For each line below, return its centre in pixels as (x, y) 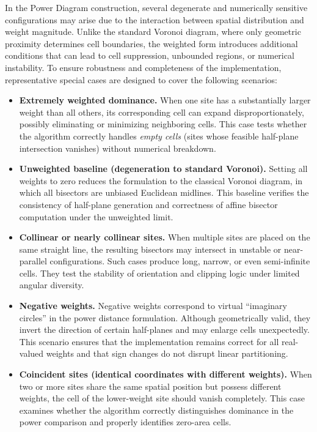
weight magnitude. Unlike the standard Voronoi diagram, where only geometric (153, 32)
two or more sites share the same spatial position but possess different (150, 386)
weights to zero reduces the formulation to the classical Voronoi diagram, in (161, 180)
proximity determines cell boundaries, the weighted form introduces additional (151, 43)
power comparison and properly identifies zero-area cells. (125, 422)
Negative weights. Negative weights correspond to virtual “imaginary (153, 306)
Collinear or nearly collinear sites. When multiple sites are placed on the (165, 237)
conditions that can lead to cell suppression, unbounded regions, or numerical (150, 55)
